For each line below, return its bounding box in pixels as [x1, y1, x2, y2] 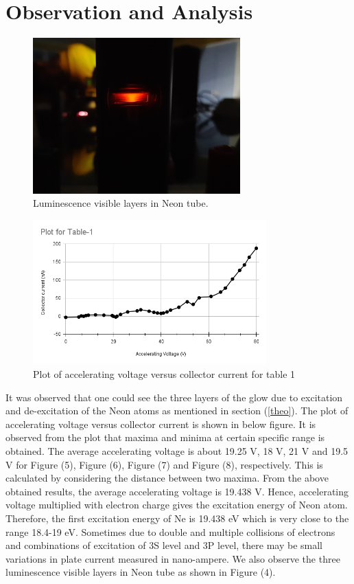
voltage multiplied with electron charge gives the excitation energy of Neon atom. [5, 497, 348, 512]
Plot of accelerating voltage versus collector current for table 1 [33, 367, 296, 381]
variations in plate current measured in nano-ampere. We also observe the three [5, 551, 340, 565]
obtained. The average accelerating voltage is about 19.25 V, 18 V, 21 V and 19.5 [5, 443, 349, 458]
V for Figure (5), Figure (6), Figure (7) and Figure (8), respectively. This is [5, 457, 323, 471]
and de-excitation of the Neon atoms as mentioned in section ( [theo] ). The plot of [5, 403, 349, 418]
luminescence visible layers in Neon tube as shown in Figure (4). [5, 565, 276, 579]
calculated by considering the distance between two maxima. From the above [5, 471, 329, 485]
